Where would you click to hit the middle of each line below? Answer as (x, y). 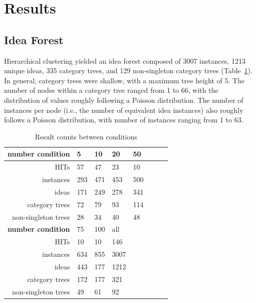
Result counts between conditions (86, 136)
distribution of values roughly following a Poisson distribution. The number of (124, 100)
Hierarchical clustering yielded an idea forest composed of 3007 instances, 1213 (125, 60)
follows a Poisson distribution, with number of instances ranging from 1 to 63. (124, 120)
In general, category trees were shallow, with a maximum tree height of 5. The (124, 80)
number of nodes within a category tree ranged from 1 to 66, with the (111, 90)
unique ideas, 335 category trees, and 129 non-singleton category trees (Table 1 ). (128, 70)
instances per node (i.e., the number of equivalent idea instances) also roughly (124, 110)
